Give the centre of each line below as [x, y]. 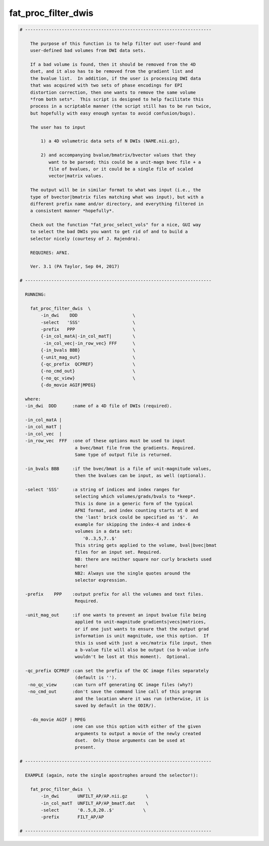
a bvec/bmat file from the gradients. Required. [135, 448]
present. [86, 747]
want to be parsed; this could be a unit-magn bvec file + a [125, 162]
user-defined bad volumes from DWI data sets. [88, 51]
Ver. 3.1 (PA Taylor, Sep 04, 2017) [75, 267]
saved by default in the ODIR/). [116, 706]
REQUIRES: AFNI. [50, 252]
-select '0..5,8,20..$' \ [93, 810]
